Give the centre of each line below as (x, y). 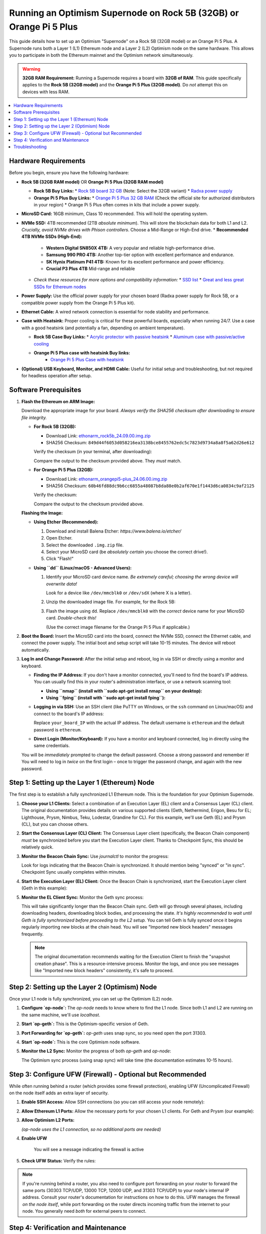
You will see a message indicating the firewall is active (89, 1150)
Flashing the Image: (42, 513)
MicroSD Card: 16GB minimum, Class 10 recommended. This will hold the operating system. (115, 214)
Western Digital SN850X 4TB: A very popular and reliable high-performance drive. (131, 248)
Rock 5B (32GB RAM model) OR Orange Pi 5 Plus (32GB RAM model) (92, 182)
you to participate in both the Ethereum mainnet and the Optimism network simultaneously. (101, 55)
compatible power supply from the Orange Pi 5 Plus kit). (78, 303)
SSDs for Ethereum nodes (60, 287)
